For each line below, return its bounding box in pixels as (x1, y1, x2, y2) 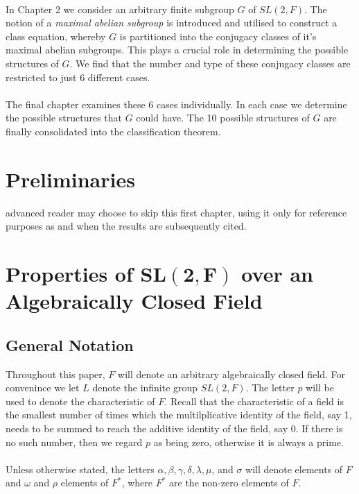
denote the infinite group (92, 380, 198, 395)
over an (241, 259, 313, 288)
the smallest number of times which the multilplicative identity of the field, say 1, (6, 407, 352, 422)
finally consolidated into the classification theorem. (6, 123, 221, 138)
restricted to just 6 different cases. (6, 69, 150, 84)
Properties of (6, 259, 133, 288)
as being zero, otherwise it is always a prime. (153, 434, 344, 449)
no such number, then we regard (6, 434, 143, 449)
